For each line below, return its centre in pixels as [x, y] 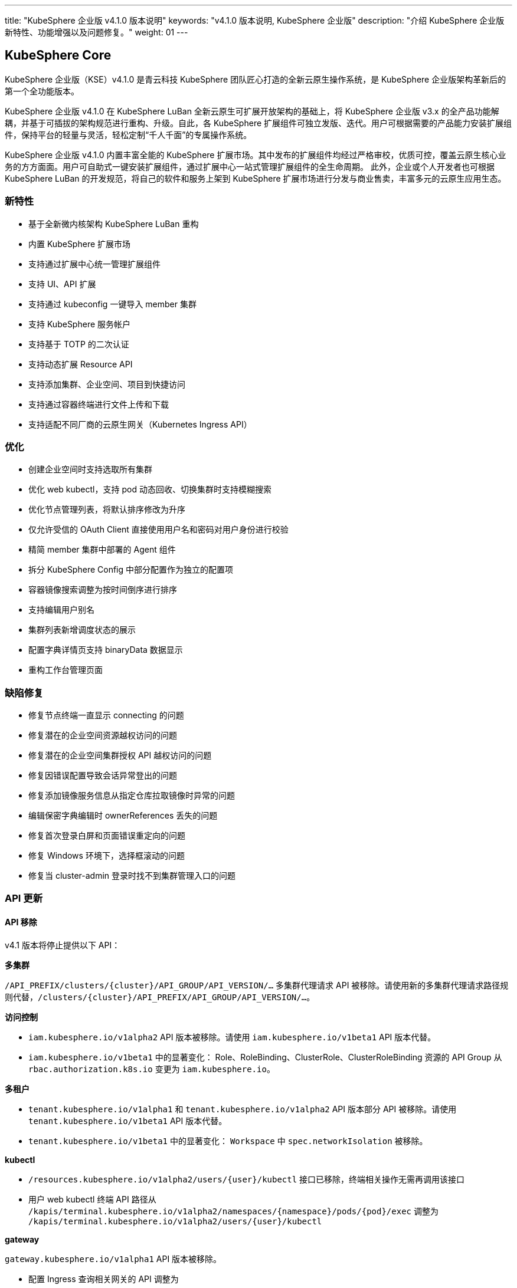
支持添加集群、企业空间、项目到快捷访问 [107, 384]
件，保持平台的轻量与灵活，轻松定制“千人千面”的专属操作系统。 [128, 134]
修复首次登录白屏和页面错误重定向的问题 [107, 836]
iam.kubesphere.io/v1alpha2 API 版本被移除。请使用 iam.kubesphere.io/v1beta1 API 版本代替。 [232, 1037]
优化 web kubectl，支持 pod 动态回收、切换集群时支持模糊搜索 [150, 489]
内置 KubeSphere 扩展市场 [80, 244]
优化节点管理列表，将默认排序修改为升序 [107, 510]
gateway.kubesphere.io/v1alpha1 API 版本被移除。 [113, 1259]
